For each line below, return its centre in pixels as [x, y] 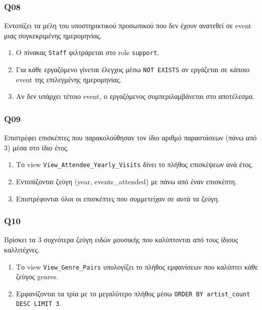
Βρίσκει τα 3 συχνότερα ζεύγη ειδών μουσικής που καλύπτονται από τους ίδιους [121, 240]
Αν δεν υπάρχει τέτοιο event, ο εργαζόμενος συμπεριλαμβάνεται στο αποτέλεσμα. [135, 96]
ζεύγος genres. [37, 276]
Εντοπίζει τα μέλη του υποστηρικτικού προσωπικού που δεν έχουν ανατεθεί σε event [128, 25]
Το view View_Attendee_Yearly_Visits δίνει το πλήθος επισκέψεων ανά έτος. [135, 164]
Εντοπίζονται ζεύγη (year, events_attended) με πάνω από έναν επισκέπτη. [126, 181]
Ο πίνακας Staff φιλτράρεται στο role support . [87, 52]
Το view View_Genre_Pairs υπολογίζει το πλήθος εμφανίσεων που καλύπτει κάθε [137, 266]
